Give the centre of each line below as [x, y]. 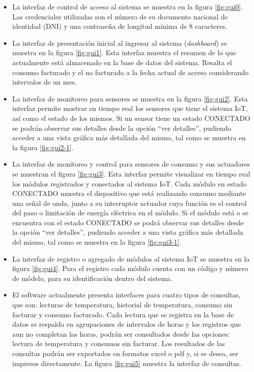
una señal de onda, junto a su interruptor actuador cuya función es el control [129, 203]
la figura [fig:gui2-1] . [43, 147]
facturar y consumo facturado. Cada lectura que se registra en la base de [123, 314]
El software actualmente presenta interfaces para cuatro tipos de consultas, [126, 295]
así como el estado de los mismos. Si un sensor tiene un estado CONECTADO [131, 118]
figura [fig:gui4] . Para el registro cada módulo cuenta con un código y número [130, 268]
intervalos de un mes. [44, 82]
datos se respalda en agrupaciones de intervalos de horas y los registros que [127, 324]
